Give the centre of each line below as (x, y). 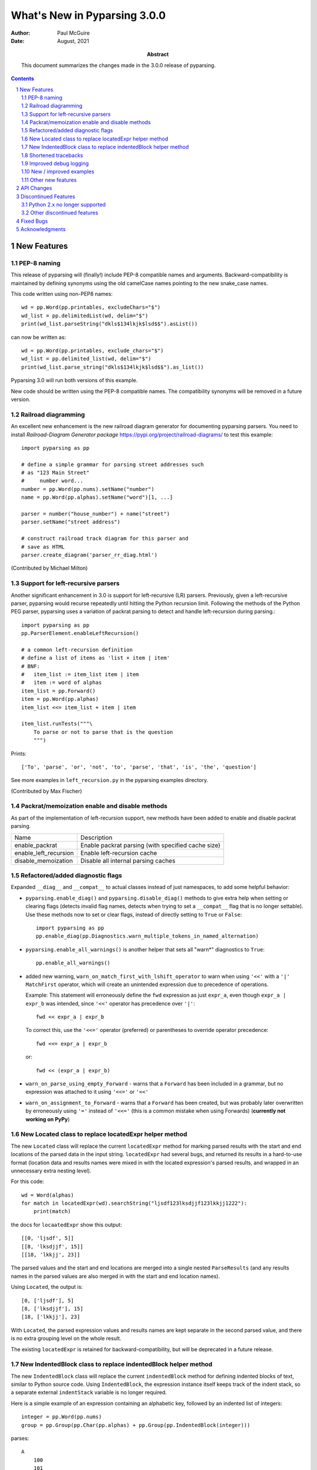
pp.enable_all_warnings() (73, 963)
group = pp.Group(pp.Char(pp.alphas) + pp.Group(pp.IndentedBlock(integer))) (136, 1425)
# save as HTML (43, 547)
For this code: (28, 1181)
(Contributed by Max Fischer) (46, 791)
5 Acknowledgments (41, 229)
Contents (23, 79)
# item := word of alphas (62, 683)
